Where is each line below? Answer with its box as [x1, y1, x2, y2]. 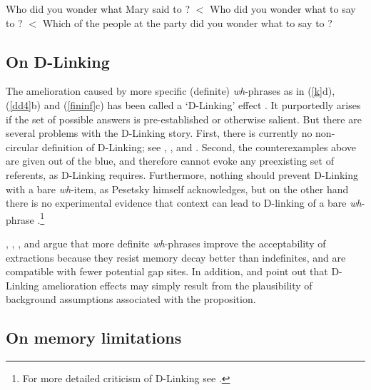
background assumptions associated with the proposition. [6, 292, 256, 307]
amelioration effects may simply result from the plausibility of [42, 277, 312, 292]
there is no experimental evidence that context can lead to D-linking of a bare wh [6, 195, 362, 210]
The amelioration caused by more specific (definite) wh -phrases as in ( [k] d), [6, 83, 335, 98]
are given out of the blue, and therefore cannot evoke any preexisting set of [6, 153, 334, 168]
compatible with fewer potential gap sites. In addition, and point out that [6, 264, 328, 279]
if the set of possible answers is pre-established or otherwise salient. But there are [6, 111, 362, 126]
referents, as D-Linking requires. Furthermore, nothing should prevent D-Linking [6, 167, 358, 182]
